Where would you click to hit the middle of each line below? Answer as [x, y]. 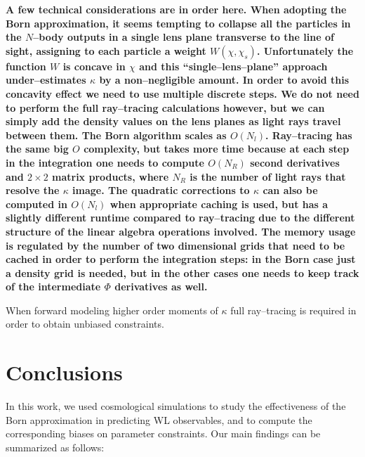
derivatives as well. [161, 287]
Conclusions [64, 372]
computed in [36, 204]
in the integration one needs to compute [105, 162]
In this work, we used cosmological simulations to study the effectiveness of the [176, 406]
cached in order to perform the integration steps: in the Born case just [181, 259]
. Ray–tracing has [309, 135]
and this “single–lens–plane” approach [233, 66]
